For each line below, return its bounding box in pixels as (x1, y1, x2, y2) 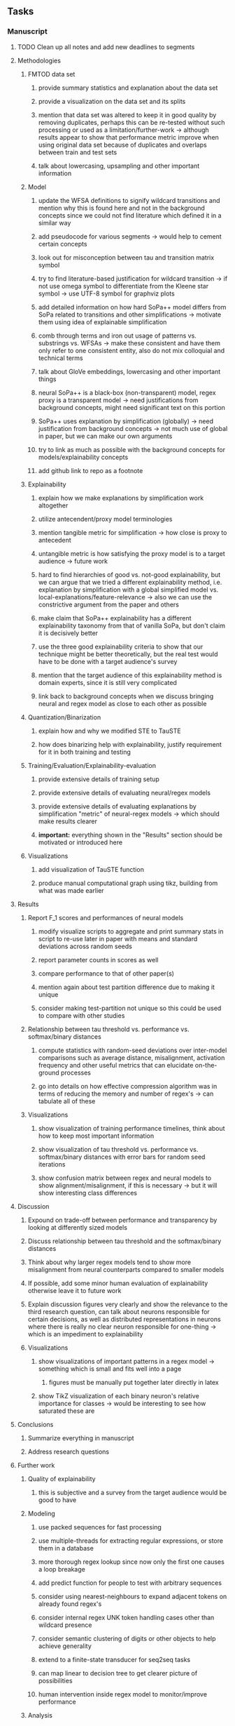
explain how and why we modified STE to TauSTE (38, 726, 181, 735)
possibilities (38, 1676, 73, 1685)
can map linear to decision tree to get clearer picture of (38, 1668, 198, 1677)
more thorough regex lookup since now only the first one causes (38, 1558, 225, 1566)
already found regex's (38, 1600, 102, 1608)
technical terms (38, 354, 84, 362)
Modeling (27, 1509, 56, 1518)
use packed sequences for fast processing (38, 1522, 162, 1531)
